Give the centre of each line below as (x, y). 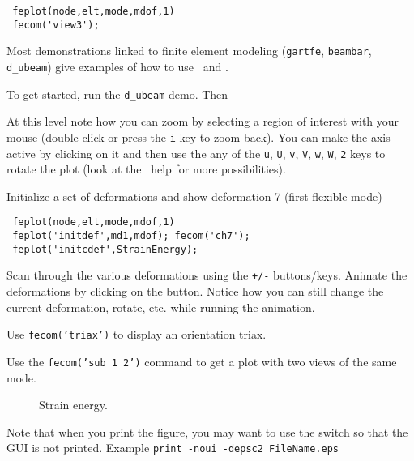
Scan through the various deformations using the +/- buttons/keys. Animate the (207, 275)
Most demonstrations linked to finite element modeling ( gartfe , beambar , (189, 51)
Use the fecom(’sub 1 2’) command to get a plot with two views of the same (202, 361)
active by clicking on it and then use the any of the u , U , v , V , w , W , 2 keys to (196, 153)
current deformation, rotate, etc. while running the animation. (161, 307)
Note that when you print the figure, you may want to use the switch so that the (207, 431)
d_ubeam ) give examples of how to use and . (117, 66)
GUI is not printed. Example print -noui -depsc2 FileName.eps (173, 448)
